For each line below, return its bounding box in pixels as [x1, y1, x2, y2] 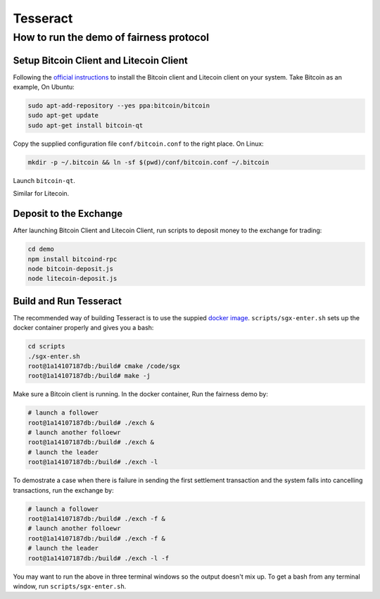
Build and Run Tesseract [13, 295, 122, 307]
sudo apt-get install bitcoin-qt [27, 121, 144, 130]
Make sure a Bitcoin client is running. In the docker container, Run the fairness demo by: [13, 390, 269, 398]
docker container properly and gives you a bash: [13, 324, 154, 332]
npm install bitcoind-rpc [27, 255, 118, 263]
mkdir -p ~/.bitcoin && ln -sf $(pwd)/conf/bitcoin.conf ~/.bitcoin [27, 158, 270, 166]
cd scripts [27, 342, 65, 351]
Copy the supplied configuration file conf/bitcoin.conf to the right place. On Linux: [13, 139, 264, 148]
